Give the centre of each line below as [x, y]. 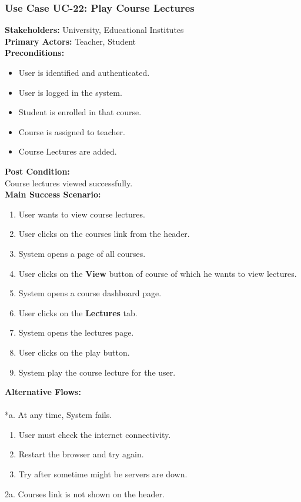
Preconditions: [35, 53]
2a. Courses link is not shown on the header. [85, 493]
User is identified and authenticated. [84, 72]
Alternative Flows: [43, 392]
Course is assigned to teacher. [72, 131]
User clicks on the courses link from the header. [104, 234]
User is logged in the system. [70, 92]
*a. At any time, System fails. [58, 415]
